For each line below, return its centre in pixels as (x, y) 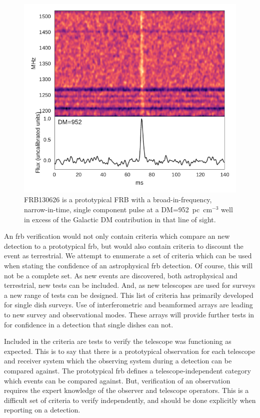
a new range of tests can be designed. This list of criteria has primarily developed (129, 295)
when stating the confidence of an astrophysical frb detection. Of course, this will (128, 266)
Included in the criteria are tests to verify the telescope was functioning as (118, 341)
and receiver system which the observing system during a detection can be (118, 361)
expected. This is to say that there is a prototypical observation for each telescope (130, 351)
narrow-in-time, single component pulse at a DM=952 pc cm (118, 210)
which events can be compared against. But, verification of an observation (117, 380)
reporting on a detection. (42, 410)
